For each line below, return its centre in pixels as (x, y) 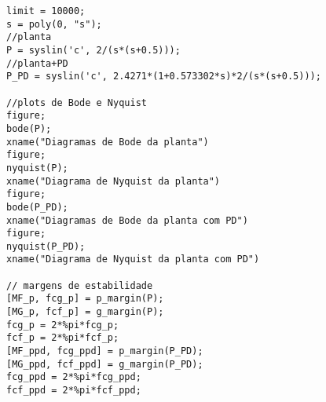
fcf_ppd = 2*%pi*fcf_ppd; (74, 391)
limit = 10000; (46, 11)
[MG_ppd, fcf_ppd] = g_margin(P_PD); (105, 364)
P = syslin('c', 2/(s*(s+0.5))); (93, 50)
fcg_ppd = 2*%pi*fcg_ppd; (74, 377)
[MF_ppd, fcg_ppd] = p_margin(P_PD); (105, 351)
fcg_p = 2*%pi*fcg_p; (63, 325)
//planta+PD (37, 63)
